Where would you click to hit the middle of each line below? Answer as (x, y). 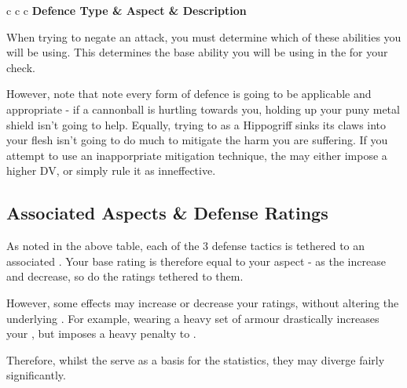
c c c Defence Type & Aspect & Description (126, 10)
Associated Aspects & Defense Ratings (167, 213)
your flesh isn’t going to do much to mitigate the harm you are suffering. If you (197, 140)
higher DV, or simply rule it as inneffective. (111, 170)
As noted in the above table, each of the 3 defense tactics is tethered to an (186, 246)
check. (21, 67)
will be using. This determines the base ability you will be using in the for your (197, 52)
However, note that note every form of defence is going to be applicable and (189, 94)
